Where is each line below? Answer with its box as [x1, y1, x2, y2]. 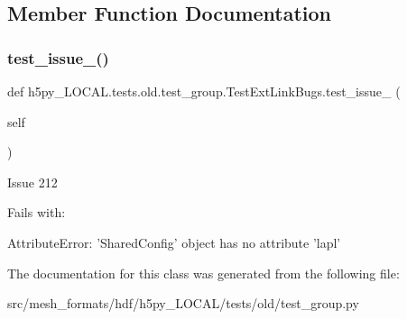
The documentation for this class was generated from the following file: [7, 263, 400, 282]
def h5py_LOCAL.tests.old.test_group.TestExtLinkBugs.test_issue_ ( [7, 82, 401, 100]
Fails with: [7, 203, 66, 222]
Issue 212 [7, 172, 58, 191]
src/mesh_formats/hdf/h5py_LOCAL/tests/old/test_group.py [7, 294, 359, 313]
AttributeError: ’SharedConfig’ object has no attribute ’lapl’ [7, 232, 341, 251]
